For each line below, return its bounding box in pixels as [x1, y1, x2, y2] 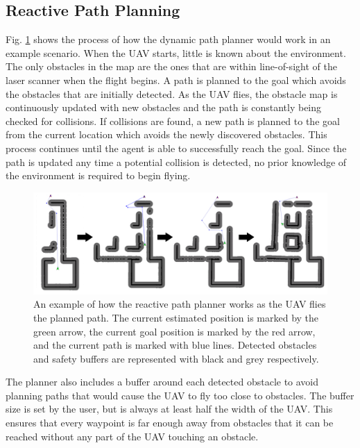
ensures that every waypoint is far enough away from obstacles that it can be [6, 415, 334, 430]
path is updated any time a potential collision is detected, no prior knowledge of [6, 154, 347, 169]
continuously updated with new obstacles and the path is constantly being [6, 100, 322, 115]
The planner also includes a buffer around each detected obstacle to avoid [6, 374, 319, 389]
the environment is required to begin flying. [6, 168, 191, 183]
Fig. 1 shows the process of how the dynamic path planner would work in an [6, 32, 331, 47]
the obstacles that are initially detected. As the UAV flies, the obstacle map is [6, 86, 338, 101]
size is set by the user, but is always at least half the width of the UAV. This [6, 401, 333, 416]
